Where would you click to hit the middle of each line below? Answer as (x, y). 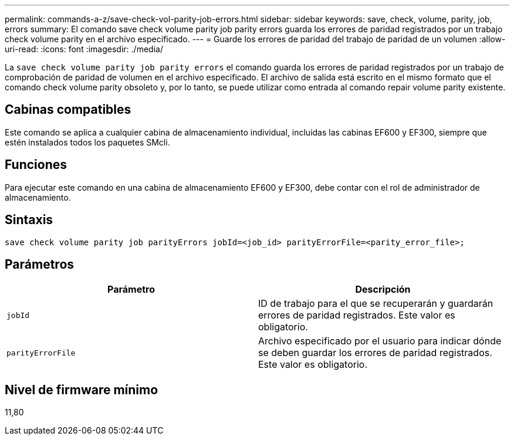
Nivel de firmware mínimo (82, 390)
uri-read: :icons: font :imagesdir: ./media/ (84, 49)
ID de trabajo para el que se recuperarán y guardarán (376, 304)
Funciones (36, 165)
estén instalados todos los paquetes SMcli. (87, 142)
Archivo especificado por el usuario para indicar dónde (380, 341)
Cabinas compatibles (68, 110)
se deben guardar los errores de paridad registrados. (375, 353)
